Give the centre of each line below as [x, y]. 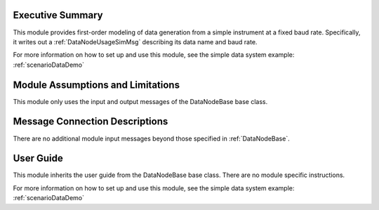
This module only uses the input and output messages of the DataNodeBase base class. [140, 101]
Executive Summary [58, 15]
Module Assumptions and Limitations [97, 85]
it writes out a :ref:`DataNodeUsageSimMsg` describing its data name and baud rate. [135, 41]
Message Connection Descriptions [91, 122]
